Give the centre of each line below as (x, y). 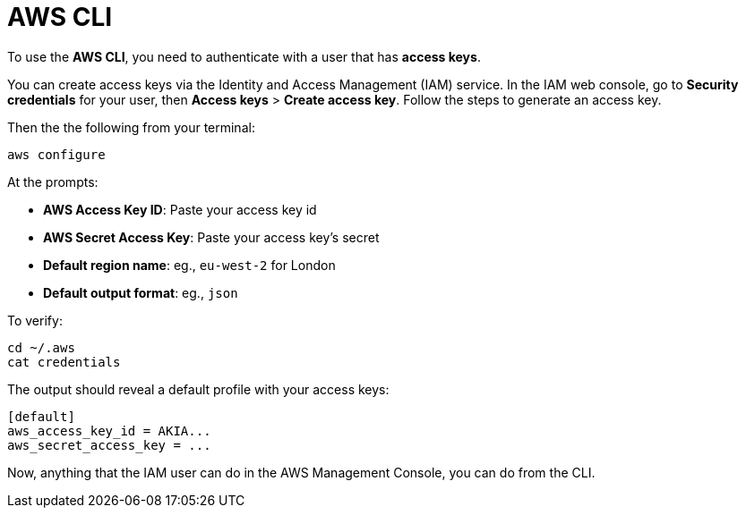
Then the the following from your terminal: (131, 127)
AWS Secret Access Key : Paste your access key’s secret (211, 237)
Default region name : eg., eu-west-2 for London (189, 265)
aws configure (56, 154)
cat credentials (64, 362)
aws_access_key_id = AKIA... (109, 431)
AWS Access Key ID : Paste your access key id (180, 209)
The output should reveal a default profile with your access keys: (198, 389)
